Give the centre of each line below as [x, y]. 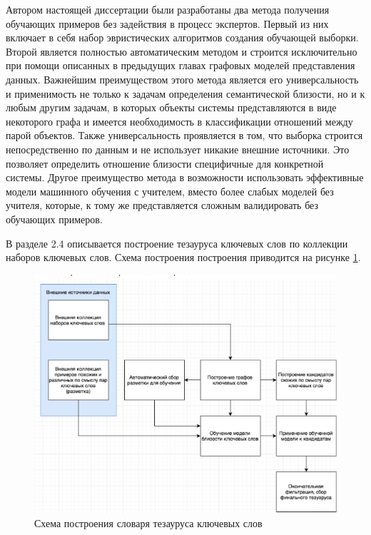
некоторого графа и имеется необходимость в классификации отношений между [179, 121]
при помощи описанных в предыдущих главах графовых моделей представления [181, 65]
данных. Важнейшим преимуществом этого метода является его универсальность [182, 79]
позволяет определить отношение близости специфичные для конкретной [165, 163]
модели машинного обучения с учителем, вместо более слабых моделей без [170, 191]
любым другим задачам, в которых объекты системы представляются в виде [171, 107]
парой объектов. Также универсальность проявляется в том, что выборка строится [184, 135]
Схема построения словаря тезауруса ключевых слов [148, 523]
